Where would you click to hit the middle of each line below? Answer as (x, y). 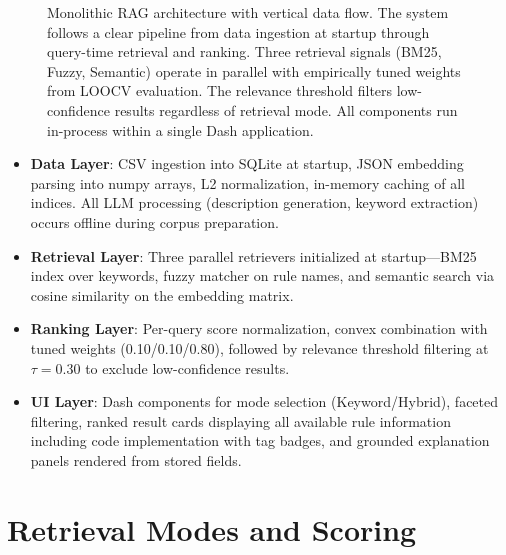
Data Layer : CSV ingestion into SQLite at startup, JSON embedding (247, 163)
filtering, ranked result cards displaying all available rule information (240, 420)
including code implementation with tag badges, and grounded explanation (260, 440)
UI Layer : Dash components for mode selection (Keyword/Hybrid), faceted (264, 401)
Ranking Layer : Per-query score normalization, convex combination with (259, 328)
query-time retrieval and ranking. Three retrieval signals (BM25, (244, 51)
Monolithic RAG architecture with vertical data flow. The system (248, 12)
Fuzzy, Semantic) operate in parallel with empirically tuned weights (254, 70)
